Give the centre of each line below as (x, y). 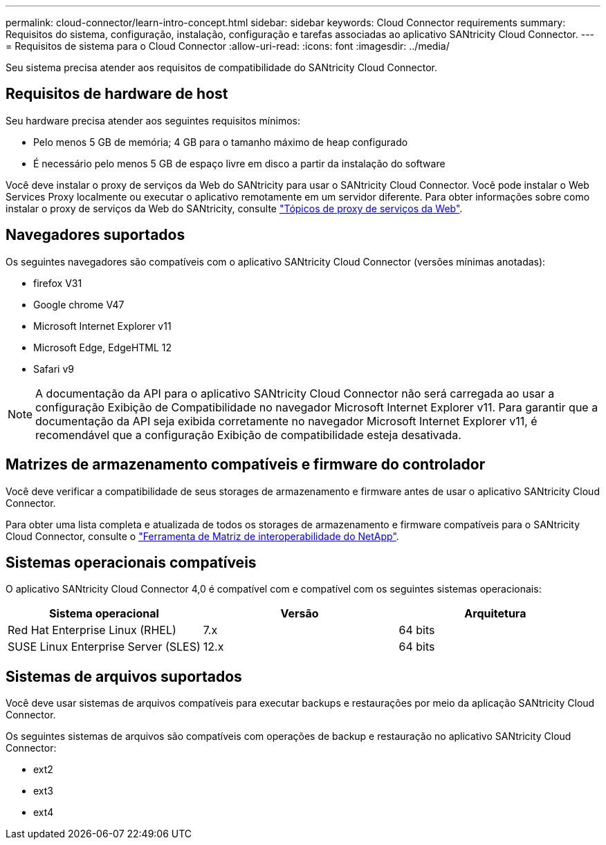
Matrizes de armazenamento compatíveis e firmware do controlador (246, 465)
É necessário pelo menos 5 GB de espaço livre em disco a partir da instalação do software (239, 163)
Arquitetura (495, 614)
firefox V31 (58, 283)
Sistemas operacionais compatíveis (131, 562)
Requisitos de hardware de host (117, 94)
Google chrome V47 (79, 304)
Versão (300, 614)
